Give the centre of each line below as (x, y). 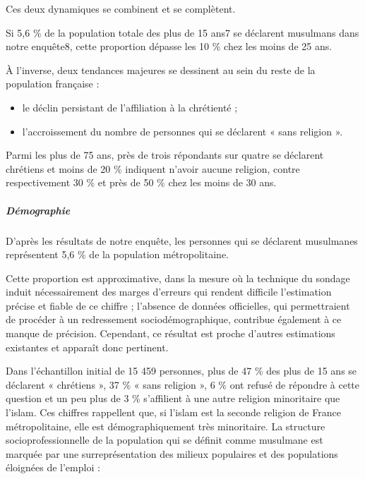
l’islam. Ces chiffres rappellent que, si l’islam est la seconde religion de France (173, 412)
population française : (53, 84)
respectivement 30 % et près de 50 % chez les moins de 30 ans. (141, 182)
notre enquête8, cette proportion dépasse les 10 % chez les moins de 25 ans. (169, 46)
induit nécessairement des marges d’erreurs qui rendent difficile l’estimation (169, 292)
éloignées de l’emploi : (53, 467)
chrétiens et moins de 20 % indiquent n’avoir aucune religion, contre (153, 168)
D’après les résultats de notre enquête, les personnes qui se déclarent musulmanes (182, 240)
